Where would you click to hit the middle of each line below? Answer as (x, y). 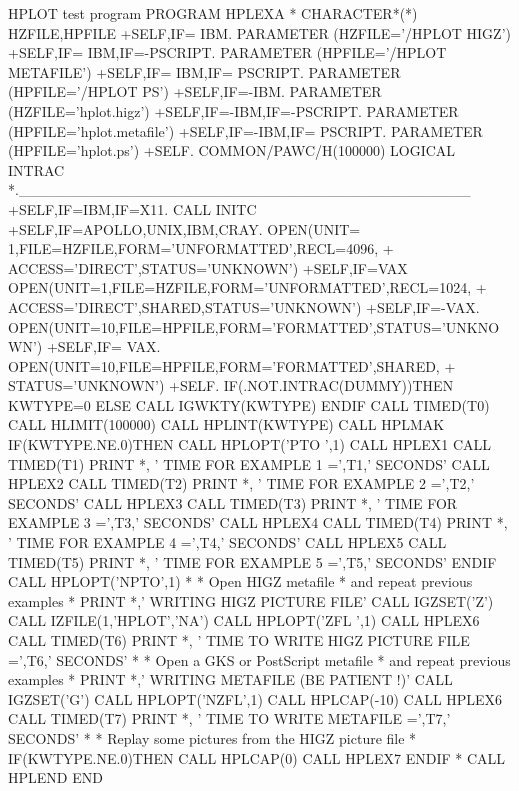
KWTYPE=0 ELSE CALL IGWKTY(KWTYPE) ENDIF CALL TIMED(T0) (249, 404)
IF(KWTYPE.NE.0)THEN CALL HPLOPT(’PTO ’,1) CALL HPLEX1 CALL (250, 444)
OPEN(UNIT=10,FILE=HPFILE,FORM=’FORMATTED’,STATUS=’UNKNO (254, 326)
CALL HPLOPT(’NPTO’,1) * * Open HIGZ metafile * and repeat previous (240, 581)
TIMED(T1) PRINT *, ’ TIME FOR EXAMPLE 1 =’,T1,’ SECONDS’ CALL (249, 463)
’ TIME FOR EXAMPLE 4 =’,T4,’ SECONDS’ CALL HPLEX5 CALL (227, 542)
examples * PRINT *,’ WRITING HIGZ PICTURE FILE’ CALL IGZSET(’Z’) (251, 600)
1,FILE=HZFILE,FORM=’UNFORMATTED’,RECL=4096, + (201, 248)
